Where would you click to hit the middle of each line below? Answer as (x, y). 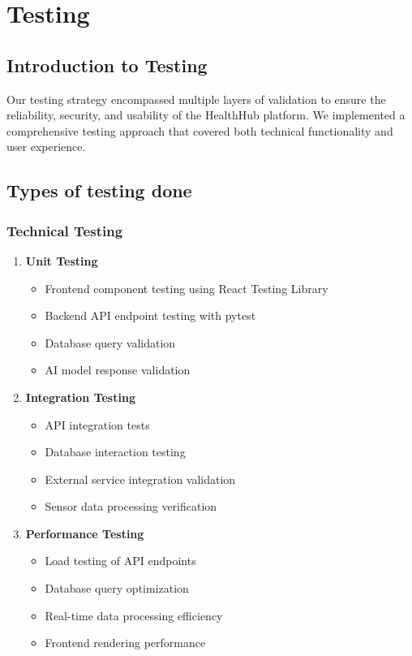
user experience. (46, 147)
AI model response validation (118, 370)
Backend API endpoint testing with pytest (150, 315)
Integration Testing (80, 397)
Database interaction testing (115, 452)
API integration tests (97, 424)
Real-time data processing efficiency (134, 615)
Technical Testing (65, 230)
